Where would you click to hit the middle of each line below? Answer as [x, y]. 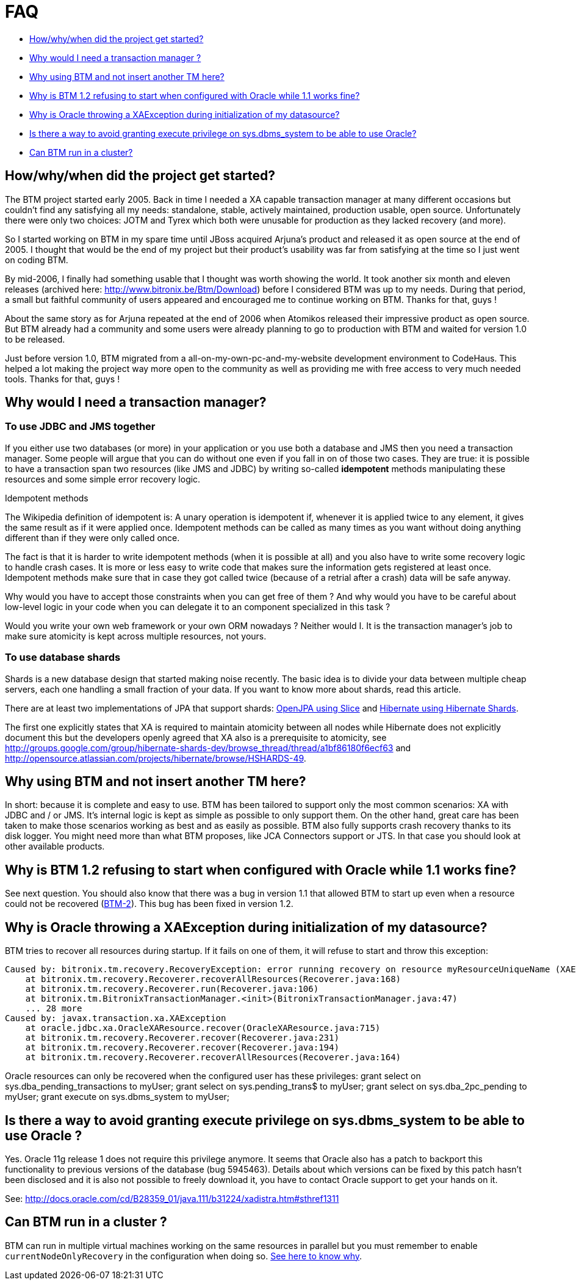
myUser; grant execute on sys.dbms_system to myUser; [117, 1097]
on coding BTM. [37, 260]
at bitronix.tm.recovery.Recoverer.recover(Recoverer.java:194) [182, 1048]
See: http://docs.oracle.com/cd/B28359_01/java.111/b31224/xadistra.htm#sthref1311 [172, 1198]
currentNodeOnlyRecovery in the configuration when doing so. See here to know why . [184, 1256]
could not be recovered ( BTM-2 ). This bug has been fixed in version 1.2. [149, 904]
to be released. [35, 339]
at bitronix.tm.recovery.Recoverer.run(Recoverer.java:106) [172, 989]
